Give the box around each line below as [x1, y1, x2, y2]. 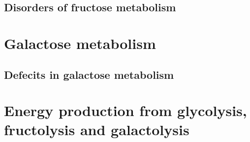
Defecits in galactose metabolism [4, 67, 174, 82]
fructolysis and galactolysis [4, 119, 189, 140]
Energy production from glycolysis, [4, 100, 247, 120]
